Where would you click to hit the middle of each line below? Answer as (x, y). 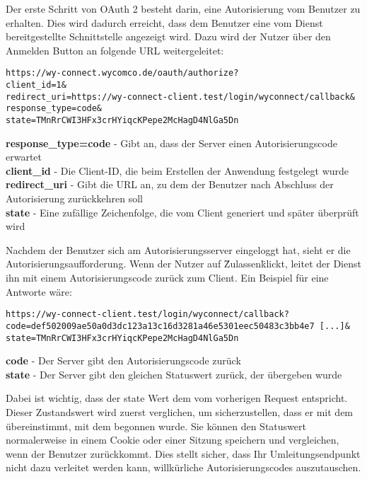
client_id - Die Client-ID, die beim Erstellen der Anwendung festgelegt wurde (177, 170)
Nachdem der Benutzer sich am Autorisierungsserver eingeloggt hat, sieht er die (178, 249)
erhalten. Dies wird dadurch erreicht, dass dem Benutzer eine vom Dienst (164, 22)
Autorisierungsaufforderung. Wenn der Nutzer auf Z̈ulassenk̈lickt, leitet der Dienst (183, 264)
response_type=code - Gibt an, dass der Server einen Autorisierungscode (171, 143)
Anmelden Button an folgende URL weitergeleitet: (115, 50)
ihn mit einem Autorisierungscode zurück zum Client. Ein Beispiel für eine (167, 277)
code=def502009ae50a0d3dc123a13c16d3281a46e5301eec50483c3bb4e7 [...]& (178, 326)
